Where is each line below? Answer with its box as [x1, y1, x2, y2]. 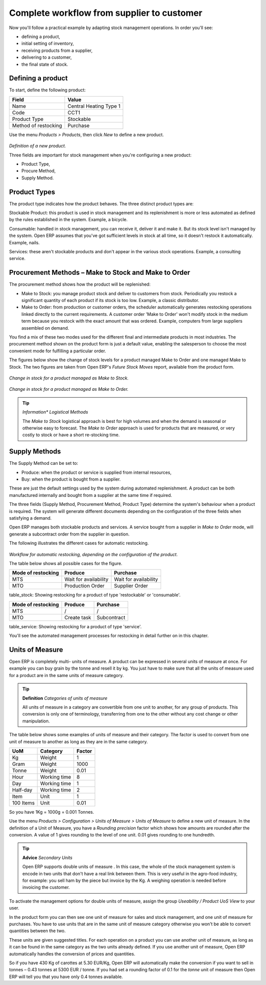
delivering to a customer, [21, 54, 72, 60]
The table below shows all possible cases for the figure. [9, 560, 123, 566]
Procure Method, [21, 168, 56, 174]
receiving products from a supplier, [21, 47, 93, 53]
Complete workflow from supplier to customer [9, 7, 202, 18]
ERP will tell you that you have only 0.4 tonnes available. [9, 974, 123, 980]
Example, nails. [9, 239, 40, 245]
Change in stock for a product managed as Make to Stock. [9, 375, 129, 381]
